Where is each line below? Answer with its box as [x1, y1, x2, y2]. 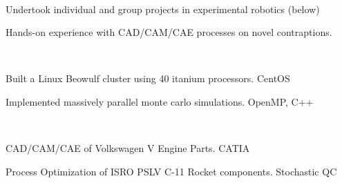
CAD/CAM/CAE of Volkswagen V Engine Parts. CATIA [6, 141, 250, 155]
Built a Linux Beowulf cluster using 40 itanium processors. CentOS [6, 71, 290, 86]
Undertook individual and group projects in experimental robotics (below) [6, 1, 320, 16]
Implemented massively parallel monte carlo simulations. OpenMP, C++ [6, 94, 314, 108]
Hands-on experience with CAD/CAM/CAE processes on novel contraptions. [6, 25, 332, 39]
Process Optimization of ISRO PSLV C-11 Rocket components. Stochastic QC [6, 164, 337, 178]
